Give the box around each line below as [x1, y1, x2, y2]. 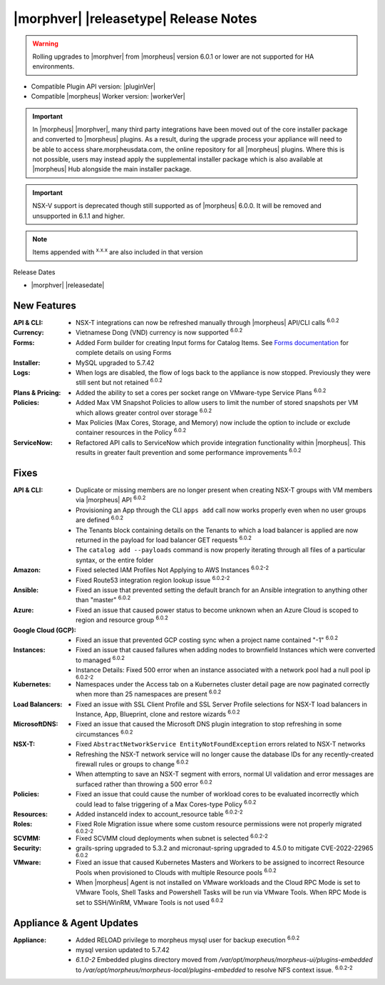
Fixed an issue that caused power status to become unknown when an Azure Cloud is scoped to [76, 606, 359, 614]
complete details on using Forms [76, 349, 172, 357]
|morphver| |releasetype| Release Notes [13, 11, 257, 26]
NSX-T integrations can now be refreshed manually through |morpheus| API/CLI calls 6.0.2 [76, 317, 339, 327]
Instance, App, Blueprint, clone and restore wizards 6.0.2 [76, 709, 240, 718]
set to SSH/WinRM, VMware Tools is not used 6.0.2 [76, 897, 224, 906]
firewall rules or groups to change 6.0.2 [76, 759, 189, 768]
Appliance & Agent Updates [13, 916, 139, 929]
